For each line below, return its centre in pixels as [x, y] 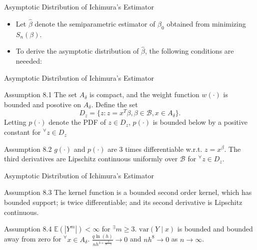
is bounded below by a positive [200, 122]
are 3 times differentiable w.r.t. [155, 149]
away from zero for [33, 239]
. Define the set [114, 104]
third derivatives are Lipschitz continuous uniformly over [91, 159]
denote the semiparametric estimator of [95, 23]
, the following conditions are [189, 51]
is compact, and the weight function [144, 94]
